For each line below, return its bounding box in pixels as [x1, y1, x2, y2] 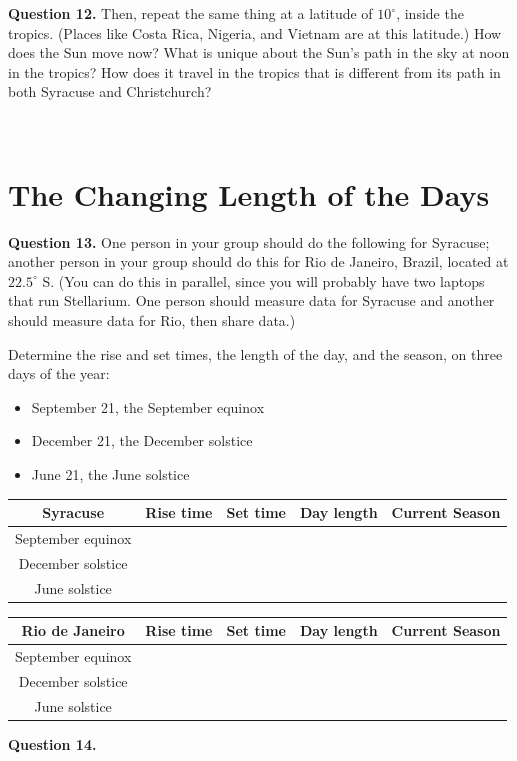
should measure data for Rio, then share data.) [8, 310, 296, 331]
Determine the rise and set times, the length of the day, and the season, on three [8, 343, 503, 364]
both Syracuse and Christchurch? [8, 81, 212, 102]
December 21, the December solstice [31, 430, 253, 451]
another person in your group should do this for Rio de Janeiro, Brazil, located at [8, 251, 509, 272]
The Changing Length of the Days [8, 173, 490, 214]
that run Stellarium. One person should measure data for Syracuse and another [8, 290, 495, 311]
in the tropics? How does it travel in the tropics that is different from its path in [8, 61, 501, 82]
